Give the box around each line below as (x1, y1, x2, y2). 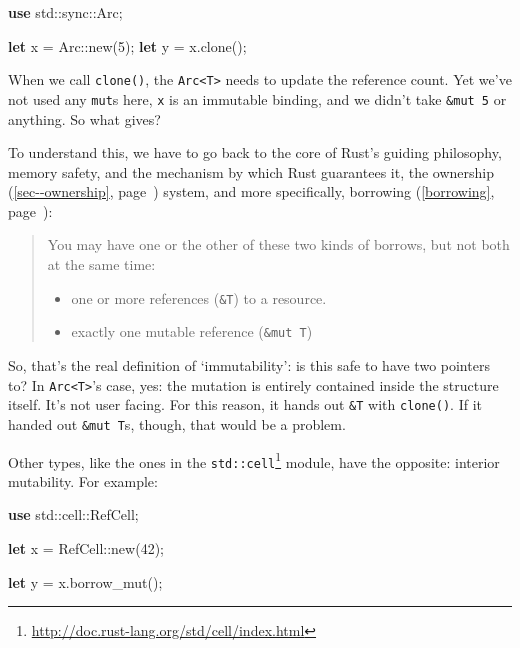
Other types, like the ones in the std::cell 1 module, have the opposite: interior (8, 448, 500, 472)
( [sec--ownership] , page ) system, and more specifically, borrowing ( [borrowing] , (8, 181, 495, 202)
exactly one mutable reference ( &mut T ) (71, 321, 313, 342)
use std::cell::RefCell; (8, 504, 139, 525)
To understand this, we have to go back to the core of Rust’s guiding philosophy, (8, 142, 502, 163)
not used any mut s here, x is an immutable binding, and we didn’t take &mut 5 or (8, 88, 507, 109)
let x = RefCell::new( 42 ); (8, 538, 164, 559)
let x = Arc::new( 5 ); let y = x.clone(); (8, 35, 247, 56)
